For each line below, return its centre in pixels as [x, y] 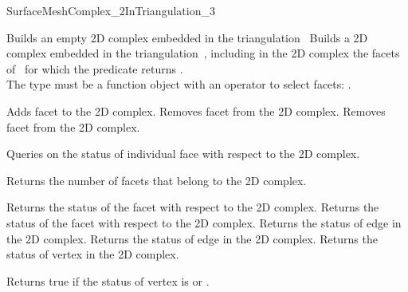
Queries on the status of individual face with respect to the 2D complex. [183, 154]
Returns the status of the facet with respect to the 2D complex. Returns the [193, 207]
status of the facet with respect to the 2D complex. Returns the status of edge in [204, 222]
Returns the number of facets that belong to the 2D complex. [157, 180]
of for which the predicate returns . [95, 68]
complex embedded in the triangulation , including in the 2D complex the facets [203, 53]
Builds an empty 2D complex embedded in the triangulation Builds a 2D [187, 37]
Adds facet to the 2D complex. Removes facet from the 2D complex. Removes [196, 110]
